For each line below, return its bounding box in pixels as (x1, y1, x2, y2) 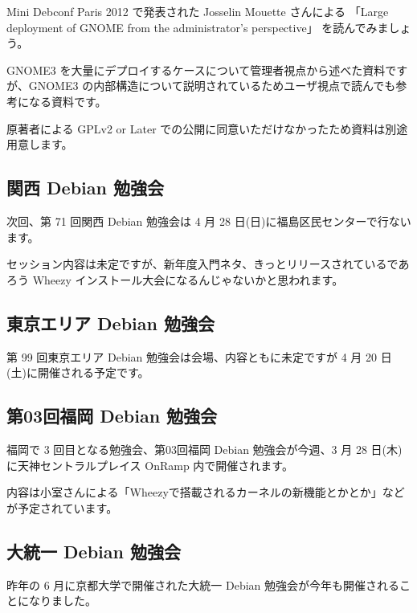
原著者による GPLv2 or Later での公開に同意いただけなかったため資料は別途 (6, 120, 408, 137)
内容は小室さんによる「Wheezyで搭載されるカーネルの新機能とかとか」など (6, 484, 405, 501)
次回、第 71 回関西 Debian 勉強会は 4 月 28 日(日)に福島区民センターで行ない (6, 212, 411, 229)
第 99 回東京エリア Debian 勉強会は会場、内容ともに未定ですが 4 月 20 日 (6, 348, 392, 365)
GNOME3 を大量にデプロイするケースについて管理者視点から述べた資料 (6, 61, 386, 78)
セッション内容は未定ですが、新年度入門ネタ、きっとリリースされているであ (6, 255, 410, 272)
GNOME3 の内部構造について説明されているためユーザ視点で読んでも (28, 77, 396, 94)
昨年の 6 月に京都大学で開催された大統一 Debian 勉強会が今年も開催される (6, 576, 400, 593)
